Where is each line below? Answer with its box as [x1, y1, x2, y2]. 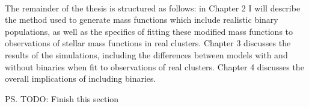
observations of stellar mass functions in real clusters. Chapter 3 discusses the [5, 37, 291, 49]
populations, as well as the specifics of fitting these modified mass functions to [5, 25, 293, 37]
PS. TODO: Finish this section [5, 92, 119, 105]
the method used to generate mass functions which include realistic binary [5, 13, 278, 26]
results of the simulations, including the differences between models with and [5, 48, 288, 61]
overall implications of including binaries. [5, 72, 156, 85]
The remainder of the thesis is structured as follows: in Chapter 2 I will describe [5, 1, 301, 14]
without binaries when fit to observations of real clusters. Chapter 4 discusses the [5, 60, 304, 73]
